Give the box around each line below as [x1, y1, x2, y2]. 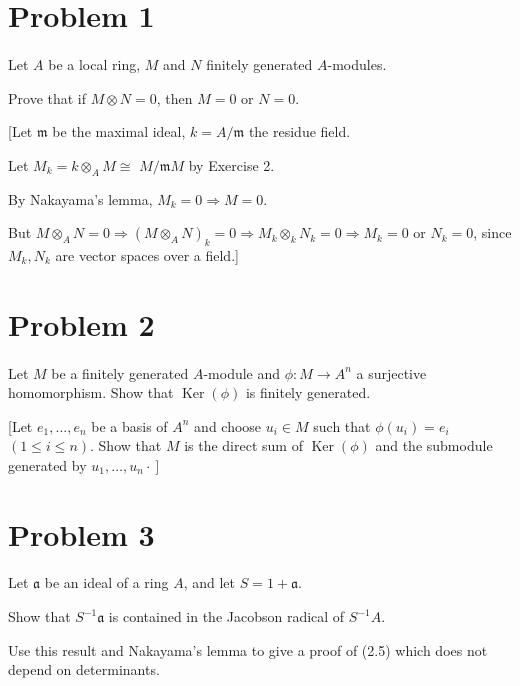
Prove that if [8, 87, 87, 108]
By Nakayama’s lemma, [8, 188, 153, 209]
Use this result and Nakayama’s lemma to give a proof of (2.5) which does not [8, 639, 488, 660]
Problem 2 [8, 303, 155, 344]
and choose [194, 415, 262, 436]
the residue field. [248, 121, 351, 142]
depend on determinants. [8, 659, 160, 680]
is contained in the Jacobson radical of [108, 606, 345, 627]
